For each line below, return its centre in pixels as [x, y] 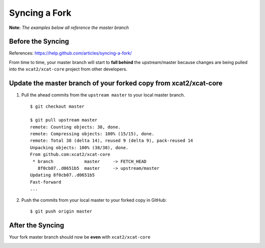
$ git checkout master [57, 106]
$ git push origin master [61, 211]
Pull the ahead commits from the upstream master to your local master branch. [103, 95]
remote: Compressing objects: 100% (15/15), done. [92, 134]
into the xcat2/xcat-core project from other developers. [68, 69]
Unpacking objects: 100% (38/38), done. [79, 147]
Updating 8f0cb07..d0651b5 [63, 175]
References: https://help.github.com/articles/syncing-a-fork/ [70, 53]
